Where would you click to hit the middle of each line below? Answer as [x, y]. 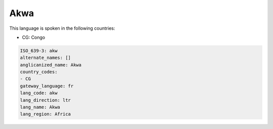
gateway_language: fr [47, 86]
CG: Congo [34, 37]
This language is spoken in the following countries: [62, 28]
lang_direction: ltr [45, 100]
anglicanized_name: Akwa [51, 65]
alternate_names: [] [45, 58]
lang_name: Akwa [40, 107]
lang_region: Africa [45, 114]
